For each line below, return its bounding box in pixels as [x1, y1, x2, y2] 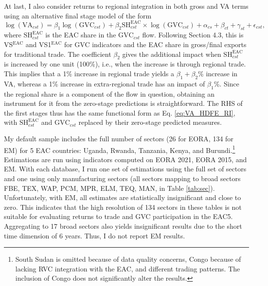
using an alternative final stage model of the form [4, 10, 152, 20]
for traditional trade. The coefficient [4, 49, 111, 59]
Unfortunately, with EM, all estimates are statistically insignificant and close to [4, 192, 241, 202]
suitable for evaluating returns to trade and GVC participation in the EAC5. [4, 211, 233, 221]
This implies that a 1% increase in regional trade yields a [4, 68, 175, 79]
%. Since [214, 78, 239, 88]
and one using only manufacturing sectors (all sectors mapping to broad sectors [4, 173, 241, 184]
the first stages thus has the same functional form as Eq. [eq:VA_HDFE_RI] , [4, 107, 235, 118]
